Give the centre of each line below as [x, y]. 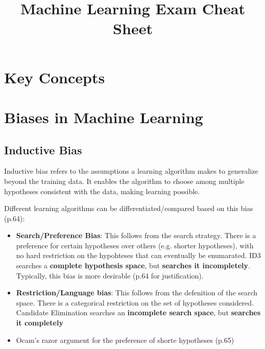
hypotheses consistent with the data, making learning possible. [102, 191]
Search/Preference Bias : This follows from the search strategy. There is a [136, 235]
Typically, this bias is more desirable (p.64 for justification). [110, 275]
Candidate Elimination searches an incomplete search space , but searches [138, 312]
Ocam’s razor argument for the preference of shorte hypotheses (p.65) [125, 340]
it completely [40, 323]
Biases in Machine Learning [104, 117]
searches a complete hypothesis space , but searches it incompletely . [133, 265]
